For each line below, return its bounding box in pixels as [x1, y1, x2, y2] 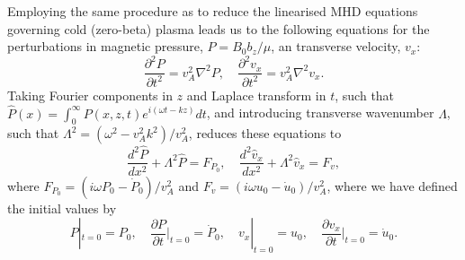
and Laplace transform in [186, 85, 326, 104]
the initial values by [7, 198, 117, 217]
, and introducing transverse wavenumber [206, 103, 434, 122]
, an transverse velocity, [271, 37, 401, 56]
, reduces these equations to [188, 124, 342, 143]
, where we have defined [326, 176, 458, 195]
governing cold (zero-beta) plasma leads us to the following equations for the [7, 19, 430, 38]
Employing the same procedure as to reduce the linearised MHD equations [7, 2, 418, 20]
